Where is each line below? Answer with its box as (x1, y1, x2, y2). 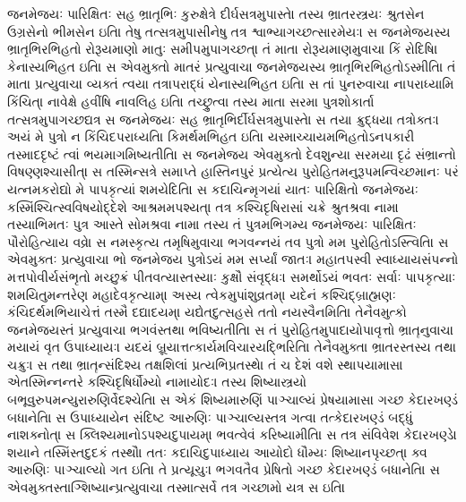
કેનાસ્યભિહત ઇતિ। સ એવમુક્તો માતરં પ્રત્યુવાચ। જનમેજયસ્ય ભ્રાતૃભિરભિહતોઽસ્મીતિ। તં (7, 56, 456, 75)
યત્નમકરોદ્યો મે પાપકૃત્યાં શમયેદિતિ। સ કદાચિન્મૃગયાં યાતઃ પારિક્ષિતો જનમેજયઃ (7, 179, 419, 198)
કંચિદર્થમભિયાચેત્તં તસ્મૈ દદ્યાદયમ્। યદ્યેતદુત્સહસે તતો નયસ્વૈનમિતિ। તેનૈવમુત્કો (7, 302, 407, 321)
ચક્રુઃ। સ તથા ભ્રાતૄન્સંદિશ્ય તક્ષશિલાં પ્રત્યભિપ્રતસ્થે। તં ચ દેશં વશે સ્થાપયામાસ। (7, 354, 403, 373)
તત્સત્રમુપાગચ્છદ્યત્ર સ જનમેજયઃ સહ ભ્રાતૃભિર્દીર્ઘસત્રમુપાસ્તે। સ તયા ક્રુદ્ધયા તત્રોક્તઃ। (7, 109, 440, 128)
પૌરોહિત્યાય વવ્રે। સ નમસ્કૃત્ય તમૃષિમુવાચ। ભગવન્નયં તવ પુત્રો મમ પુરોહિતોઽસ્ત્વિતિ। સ (7, 232, 449, 251)
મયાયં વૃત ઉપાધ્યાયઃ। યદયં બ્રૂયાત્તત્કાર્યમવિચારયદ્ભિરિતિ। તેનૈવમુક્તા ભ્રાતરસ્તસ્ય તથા (7, 337, 456, 356)
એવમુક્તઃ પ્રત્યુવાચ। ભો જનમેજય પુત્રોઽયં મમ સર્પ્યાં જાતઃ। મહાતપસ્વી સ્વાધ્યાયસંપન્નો (7, 250, 459, 268)
